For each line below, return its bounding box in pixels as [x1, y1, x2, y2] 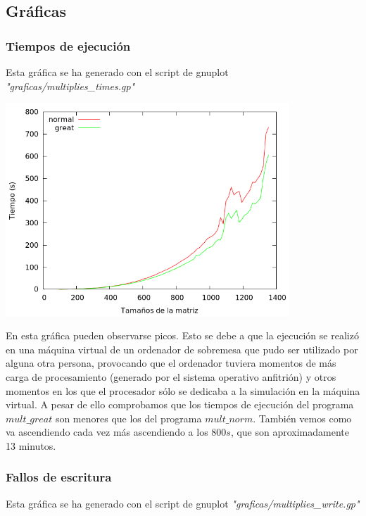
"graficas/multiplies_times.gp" [6, 78, 135, 93]
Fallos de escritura [6, 468, 112, 486]
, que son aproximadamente [230, 424, 350, 439]
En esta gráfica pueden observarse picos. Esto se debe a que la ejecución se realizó [6, 328, 359, 343]
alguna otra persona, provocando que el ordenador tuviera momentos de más [6, 355, 336, 370]
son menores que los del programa [55, 410, 202, 425]
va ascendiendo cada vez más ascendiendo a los [6, 424, 208, 439]
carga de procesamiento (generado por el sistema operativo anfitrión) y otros [6, 369, 336, 384]
